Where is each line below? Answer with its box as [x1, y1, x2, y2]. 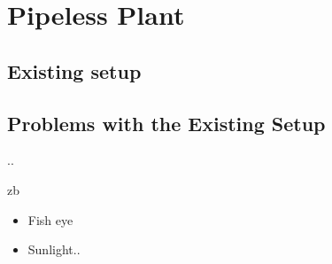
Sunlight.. [27, 240, 81, 259]
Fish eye [27, 210, 73, 229]
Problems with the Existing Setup [7, 109, 326, 136]
